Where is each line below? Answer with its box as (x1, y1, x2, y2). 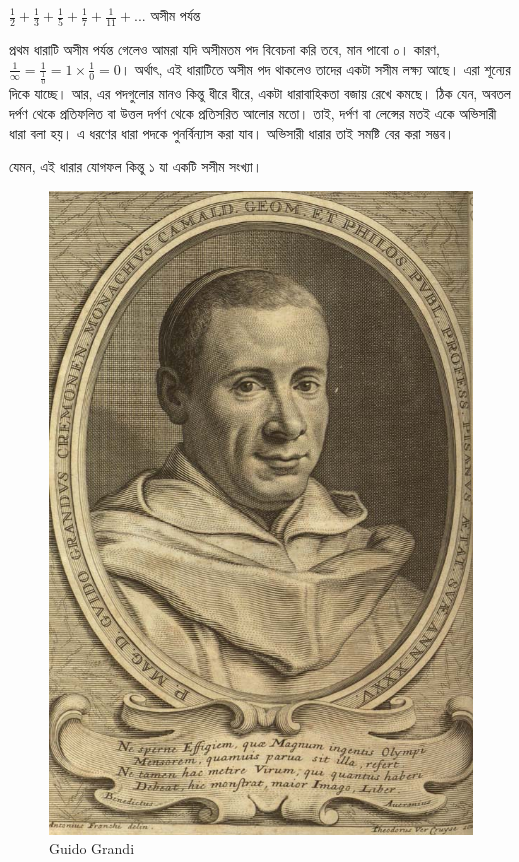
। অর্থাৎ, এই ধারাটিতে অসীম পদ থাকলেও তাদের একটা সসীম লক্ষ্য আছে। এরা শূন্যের (120, 58, 511, 79)
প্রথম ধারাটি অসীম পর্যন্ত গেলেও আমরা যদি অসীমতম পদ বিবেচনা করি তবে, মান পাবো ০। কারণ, (9, 39, 440, 60)
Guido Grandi (49, 838, 135, 859)
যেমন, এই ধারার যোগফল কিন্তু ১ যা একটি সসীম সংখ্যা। (9, 156, 263, 177)
